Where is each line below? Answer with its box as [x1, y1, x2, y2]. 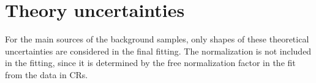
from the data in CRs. [5, 68, 88, 81]
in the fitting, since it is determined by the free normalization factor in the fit [5, 56, 296, 69]
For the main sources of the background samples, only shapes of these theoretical [5, 33, 309, 45]
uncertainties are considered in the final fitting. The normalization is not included [5, 44, 312, 57]
